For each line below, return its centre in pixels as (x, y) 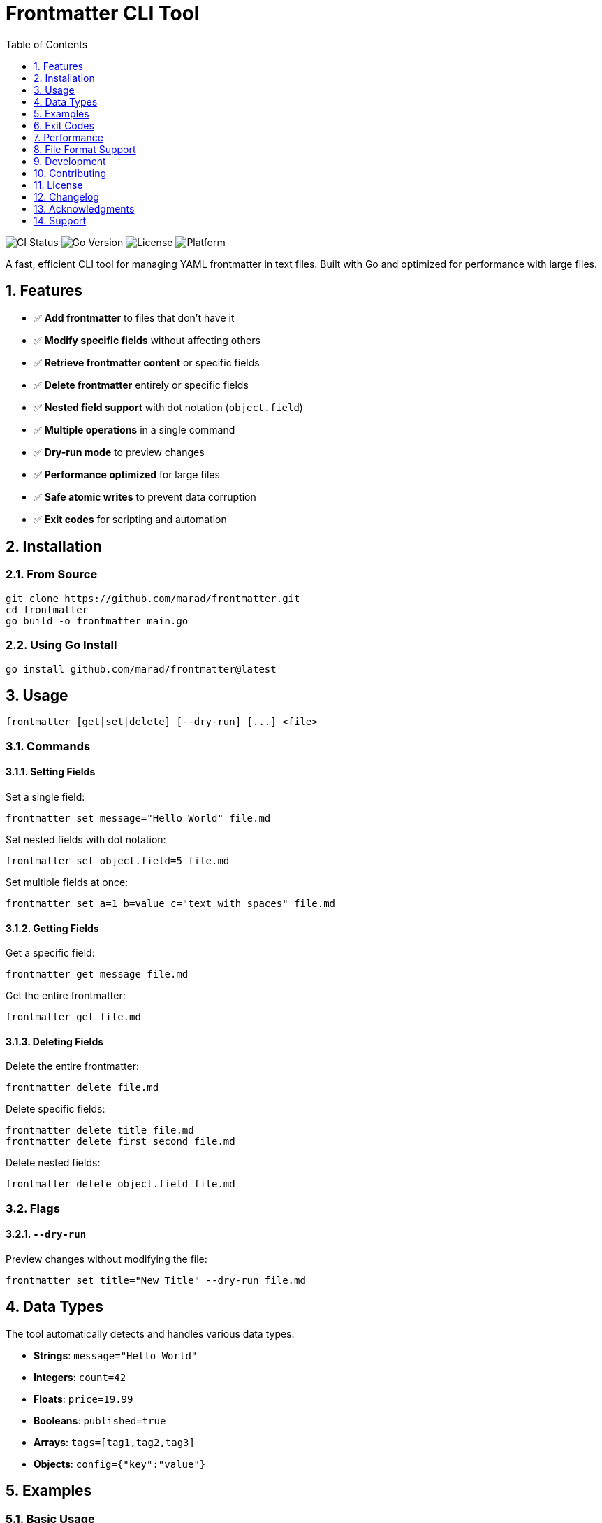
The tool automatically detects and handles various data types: (150, 1333)
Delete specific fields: (56, 1109)
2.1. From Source (52, 574)
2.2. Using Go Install (61, 645)
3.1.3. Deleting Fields (55, 1041)
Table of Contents (47, 44)
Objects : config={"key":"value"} (120, 1464)
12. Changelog (66, 196)
